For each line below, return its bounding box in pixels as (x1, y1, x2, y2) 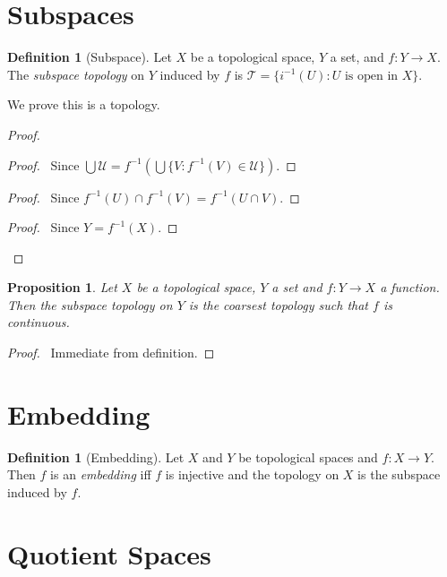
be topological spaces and (238, 447, 378, 466)
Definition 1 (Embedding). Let (7, 447, 185, 466)
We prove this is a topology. (7, 95, 160, 114)
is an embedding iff (50, 465, 151, 484)
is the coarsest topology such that (188, 295, 369, 314)
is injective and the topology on (165, 465, 340, 484)
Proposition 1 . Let (7, 278, 117, 297)
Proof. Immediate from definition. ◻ (7, 343, 215, 362)
